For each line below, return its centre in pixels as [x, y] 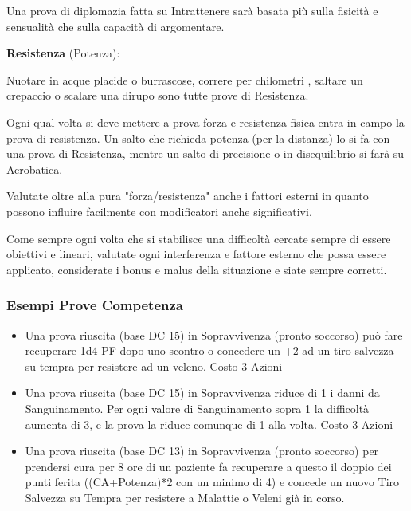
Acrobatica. [35, 169]
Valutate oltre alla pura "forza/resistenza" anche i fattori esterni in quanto [188, 196]
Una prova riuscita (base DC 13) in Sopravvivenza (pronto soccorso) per [202, 451]
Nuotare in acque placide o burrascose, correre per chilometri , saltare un [185, 79]
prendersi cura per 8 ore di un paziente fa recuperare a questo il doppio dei [208, 466]
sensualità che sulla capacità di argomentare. [115, 26]
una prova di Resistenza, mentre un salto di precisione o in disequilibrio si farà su [205, 153]
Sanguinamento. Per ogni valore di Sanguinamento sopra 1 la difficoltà [197, 408]
